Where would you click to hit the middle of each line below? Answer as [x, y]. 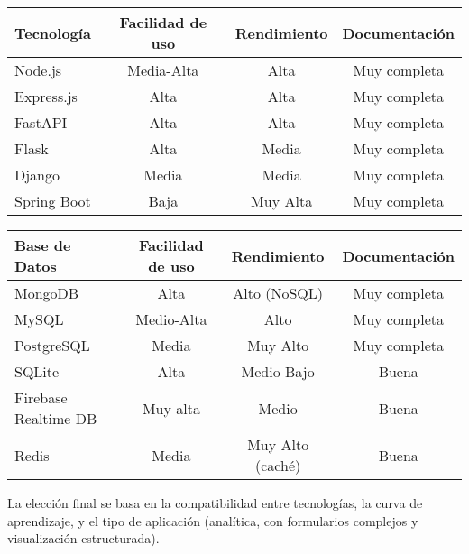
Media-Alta [163, 70]
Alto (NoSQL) [278, 293]
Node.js [38, 70]
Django [37, 175]
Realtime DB [56, 418]
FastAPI [41, 122]
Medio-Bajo [278, 371]
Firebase [41, 397]
